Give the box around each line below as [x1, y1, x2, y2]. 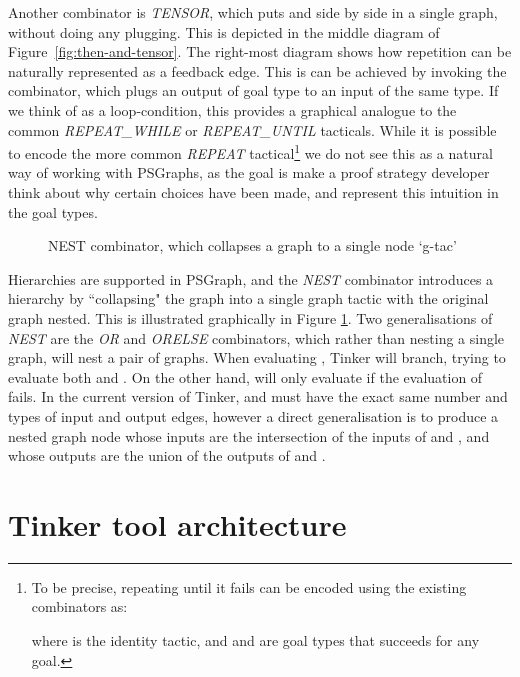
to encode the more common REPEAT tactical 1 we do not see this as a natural [8, 140, 493, 163]
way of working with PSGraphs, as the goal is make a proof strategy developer [8, 162, 490, 183]
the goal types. [8, 201, 98, 222]
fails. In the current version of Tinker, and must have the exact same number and [8, 386, 508, 407]
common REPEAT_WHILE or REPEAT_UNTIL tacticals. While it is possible [8, 119, 497, 140]
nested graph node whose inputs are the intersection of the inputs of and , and [8, 425, 490, 446]
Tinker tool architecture [8, 503, 347, 544]
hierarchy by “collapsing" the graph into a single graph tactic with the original [8, 288, 489, 309]
